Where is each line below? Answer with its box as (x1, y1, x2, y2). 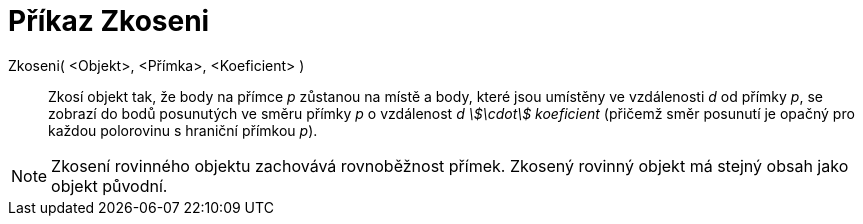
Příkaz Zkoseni (8, 4, 210, 38)
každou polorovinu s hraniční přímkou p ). (48, 121, 318, 139)
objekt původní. (51, 175, 168, 196)
